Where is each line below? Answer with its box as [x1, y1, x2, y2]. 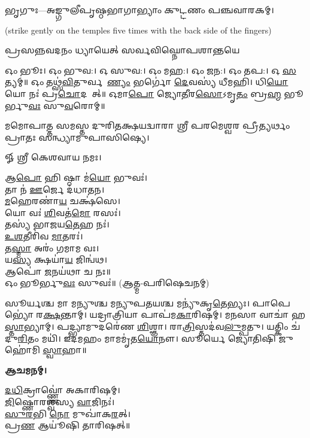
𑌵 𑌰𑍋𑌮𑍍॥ [64, 99, 105, 111]
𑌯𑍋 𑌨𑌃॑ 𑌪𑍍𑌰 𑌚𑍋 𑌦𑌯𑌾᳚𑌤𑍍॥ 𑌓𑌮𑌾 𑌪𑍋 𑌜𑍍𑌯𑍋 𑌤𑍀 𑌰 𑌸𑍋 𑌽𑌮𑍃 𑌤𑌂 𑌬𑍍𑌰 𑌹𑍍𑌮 [5, 87, 281, 99]
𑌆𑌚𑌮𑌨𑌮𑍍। [5, 363, 47, 376]
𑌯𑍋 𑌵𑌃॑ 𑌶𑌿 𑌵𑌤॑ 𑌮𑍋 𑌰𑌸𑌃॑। [5, 206, 121, 218]
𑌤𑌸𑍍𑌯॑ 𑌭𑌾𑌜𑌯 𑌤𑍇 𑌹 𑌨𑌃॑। [5, 218, 110, 230]
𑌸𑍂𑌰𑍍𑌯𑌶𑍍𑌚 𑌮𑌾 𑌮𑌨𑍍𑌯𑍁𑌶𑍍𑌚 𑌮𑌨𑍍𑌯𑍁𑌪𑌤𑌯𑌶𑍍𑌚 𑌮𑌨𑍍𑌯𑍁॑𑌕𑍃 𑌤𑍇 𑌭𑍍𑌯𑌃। [5, 296, 250, 309]
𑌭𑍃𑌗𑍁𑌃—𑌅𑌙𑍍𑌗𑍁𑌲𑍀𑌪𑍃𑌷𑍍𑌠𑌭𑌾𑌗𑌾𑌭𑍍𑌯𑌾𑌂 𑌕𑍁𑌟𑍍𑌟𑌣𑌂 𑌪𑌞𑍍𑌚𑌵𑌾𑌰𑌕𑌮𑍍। [5, 4, 274, 16]
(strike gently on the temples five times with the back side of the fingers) [5, 23, 272, 36]
